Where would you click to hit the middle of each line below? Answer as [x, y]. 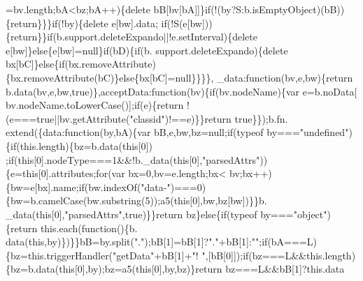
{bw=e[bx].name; [42, 187]
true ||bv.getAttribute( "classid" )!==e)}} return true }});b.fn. [162, 118]
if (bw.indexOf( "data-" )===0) [142, 187]
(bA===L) [292, 242]
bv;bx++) [251, 173]
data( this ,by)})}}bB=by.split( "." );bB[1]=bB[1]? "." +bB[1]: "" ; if [137, 242]
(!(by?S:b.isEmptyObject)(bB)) [278, 9]
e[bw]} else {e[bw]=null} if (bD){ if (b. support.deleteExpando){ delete [147, 50]
